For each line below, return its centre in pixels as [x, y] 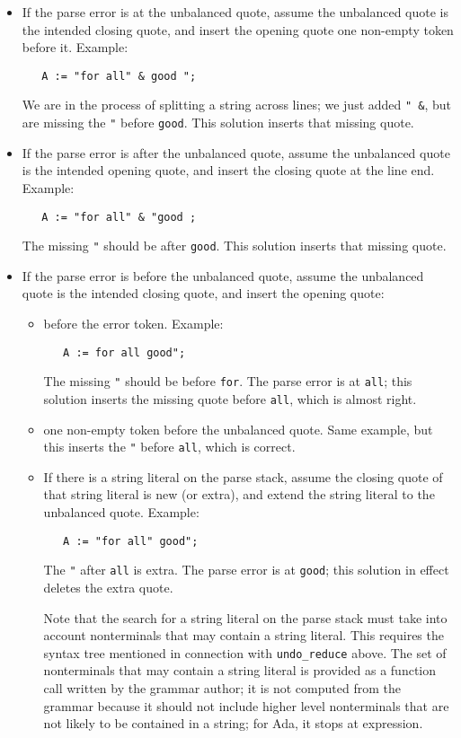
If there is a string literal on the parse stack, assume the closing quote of [243, 476]
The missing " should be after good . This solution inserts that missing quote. [234, 246]
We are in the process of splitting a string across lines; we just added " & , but [237, 105]
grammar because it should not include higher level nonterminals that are [246, 705]
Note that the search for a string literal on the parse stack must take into [245, 617]
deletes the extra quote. [108, 587]
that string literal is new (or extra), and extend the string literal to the [239, 494]
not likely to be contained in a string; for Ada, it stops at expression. [233, 723]
